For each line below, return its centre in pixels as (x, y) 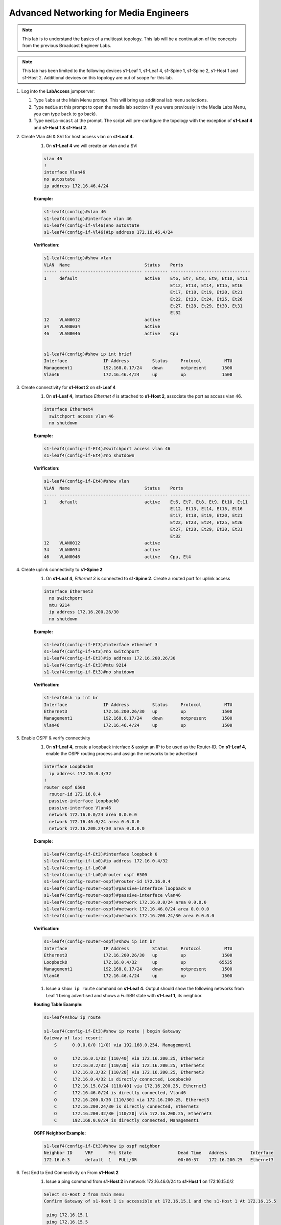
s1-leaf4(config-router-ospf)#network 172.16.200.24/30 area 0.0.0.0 (129, 916)
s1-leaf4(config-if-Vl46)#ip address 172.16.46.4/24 (108, 232)
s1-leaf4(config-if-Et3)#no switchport (92, 651)
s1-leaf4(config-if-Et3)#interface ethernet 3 (101, 645)
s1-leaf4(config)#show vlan (77, 258)
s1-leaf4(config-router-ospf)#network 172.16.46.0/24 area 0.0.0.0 (127, 909)
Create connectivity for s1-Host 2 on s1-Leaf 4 (69, 387)
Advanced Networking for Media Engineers (99, 13)
